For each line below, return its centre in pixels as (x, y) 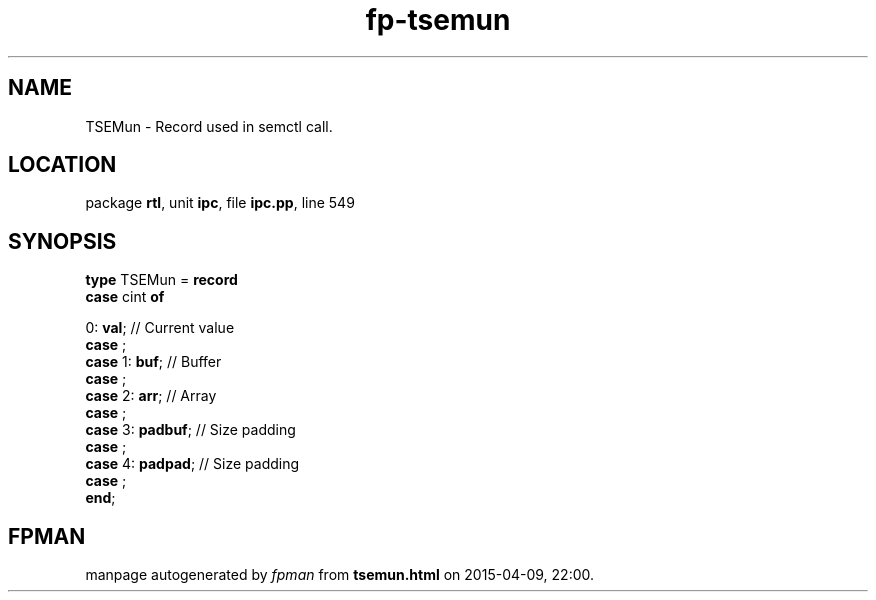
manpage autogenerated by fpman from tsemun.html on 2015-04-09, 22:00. (340, 575)
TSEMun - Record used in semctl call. (209, 126)
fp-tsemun (438, 20)
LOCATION (62, 165)
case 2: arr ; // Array (151, 396)
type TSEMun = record (161, 280)
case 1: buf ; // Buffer (153, 362)
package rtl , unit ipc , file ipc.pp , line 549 (220, 203)
